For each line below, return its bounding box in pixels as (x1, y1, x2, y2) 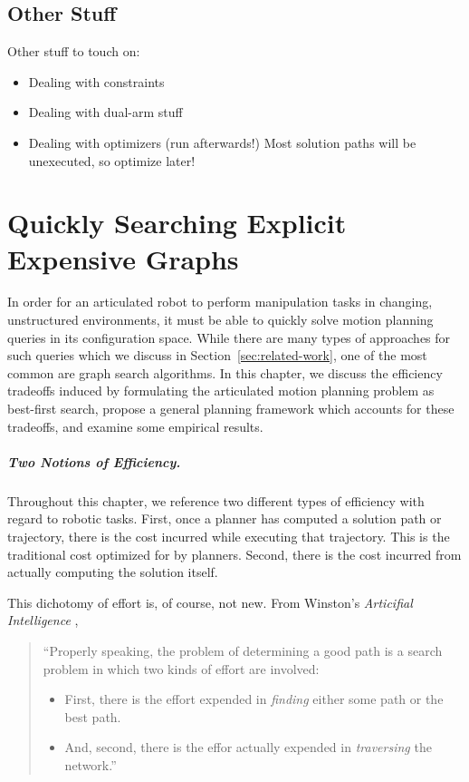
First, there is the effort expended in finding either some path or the (64, 689, 444, 709)
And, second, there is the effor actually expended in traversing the (64, 738, 432, 757)
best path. (64, 707, 121, 726)
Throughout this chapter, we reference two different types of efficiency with (7, 491, 425, 510)
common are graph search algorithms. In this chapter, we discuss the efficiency (7, 363, 443, 382)
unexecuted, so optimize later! (28, 151, 196, 170)
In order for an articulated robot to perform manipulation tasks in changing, (7, 292, 433, 311)
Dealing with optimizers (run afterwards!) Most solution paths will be (28, 132, 416, 152)
